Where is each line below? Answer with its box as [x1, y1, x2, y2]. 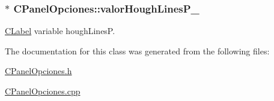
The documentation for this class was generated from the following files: [5, 44, 270, 57]
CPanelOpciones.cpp [5, 85, 81, 97]
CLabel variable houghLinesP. [5, 25, 115, 37]
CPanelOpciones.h [5, 65, 72, 77]
